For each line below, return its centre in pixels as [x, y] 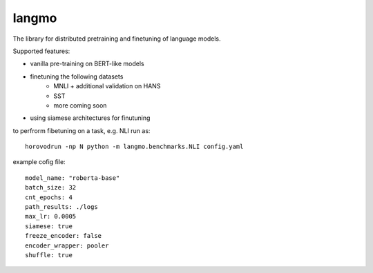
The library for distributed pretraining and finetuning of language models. [117, 39]
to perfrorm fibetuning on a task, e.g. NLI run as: [82, 130]
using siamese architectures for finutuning [90, 118]
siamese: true [49, 226]
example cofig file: [39, 162]
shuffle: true [49, 255]
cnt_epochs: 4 [49, 197]
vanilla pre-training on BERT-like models [87, 64]
